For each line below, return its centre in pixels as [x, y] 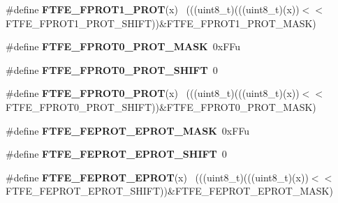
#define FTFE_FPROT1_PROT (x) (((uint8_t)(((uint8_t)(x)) [153, 9]
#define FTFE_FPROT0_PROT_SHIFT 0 [112, 69]
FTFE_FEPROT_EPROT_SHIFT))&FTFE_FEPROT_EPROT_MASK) [169, 191]
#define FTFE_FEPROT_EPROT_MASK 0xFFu [128, 130]
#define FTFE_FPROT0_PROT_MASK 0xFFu [123, 46]
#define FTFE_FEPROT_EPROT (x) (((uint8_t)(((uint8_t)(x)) [157, 177]
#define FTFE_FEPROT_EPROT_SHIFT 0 [116, 154]
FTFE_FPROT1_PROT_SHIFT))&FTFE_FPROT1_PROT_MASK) [161, 23]
